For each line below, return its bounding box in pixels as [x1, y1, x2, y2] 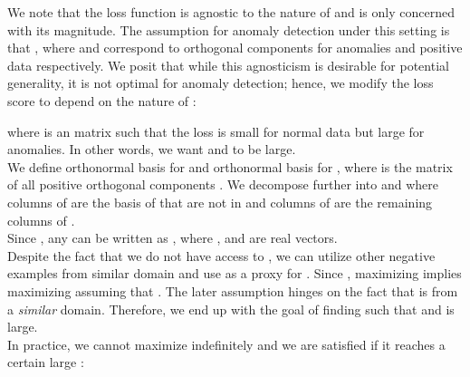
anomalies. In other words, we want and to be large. [7, 140, 296, 159]
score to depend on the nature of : [7, 91, 197, 110]
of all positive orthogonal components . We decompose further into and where [7, 175, 439, 194]
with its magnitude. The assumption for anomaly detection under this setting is [7, 20, 450, 39]
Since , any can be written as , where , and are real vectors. [7, 228, 338, 247]
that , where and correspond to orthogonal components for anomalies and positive [7, 38, 463, 57]
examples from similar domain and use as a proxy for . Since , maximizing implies [7, 264, 462, 283]
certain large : [7, 353, 84, 372]
